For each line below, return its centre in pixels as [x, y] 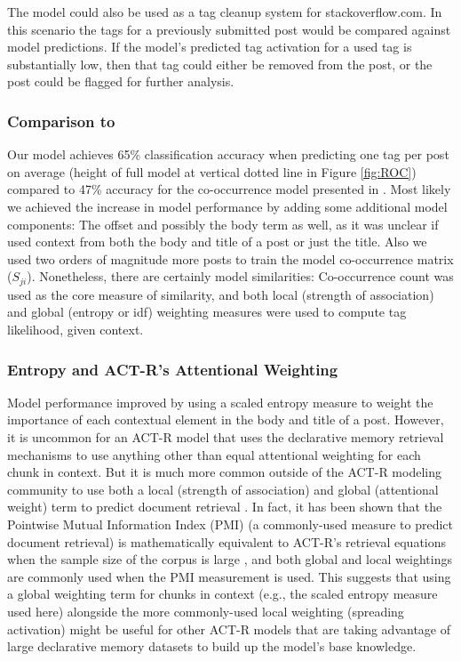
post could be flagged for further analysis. [121, 81]
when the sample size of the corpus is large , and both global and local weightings [230, 559]
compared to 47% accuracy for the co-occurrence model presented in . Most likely [229, 189]
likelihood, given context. [76, 329]
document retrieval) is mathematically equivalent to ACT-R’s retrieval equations [227, 541]
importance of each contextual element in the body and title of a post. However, [226, 419]
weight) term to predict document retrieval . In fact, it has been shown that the [225, 507]
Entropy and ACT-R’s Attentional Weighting [173, 369]
